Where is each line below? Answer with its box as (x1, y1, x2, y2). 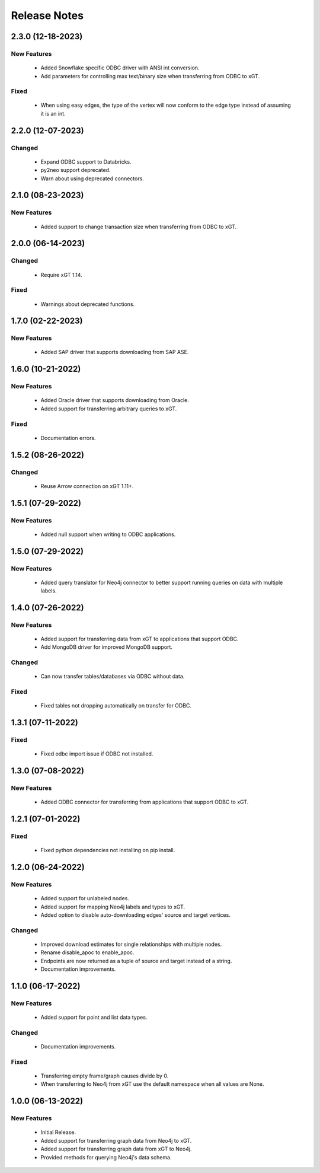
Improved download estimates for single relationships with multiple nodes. (40, 941, 222, 948)
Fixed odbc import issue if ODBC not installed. (40, 750, 153, 757)
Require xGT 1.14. (40, 271, 82, 278)
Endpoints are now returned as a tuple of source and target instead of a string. (40, 957, 232, 964)
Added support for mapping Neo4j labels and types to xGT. (40, 903, 185, 910)
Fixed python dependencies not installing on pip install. (40, 847, 175, 854)
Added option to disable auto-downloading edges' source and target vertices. (40, 911, 231, 919)
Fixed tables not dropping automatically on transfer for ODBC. (40, 702, 192, 709)
